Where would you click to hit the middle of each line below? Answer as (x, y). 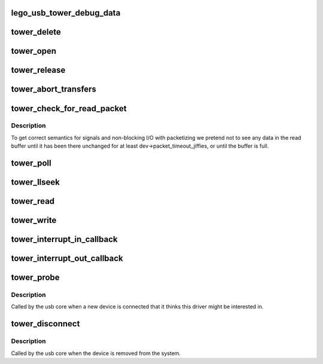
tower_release (38, 70)
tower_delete (36, 32)
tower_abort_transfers (54, 89)
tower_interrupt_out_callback (67, 259)
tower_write (34, 220)
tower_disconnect (45, 324)
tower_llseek (35, 182)
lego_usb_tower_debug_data (66, 13)
